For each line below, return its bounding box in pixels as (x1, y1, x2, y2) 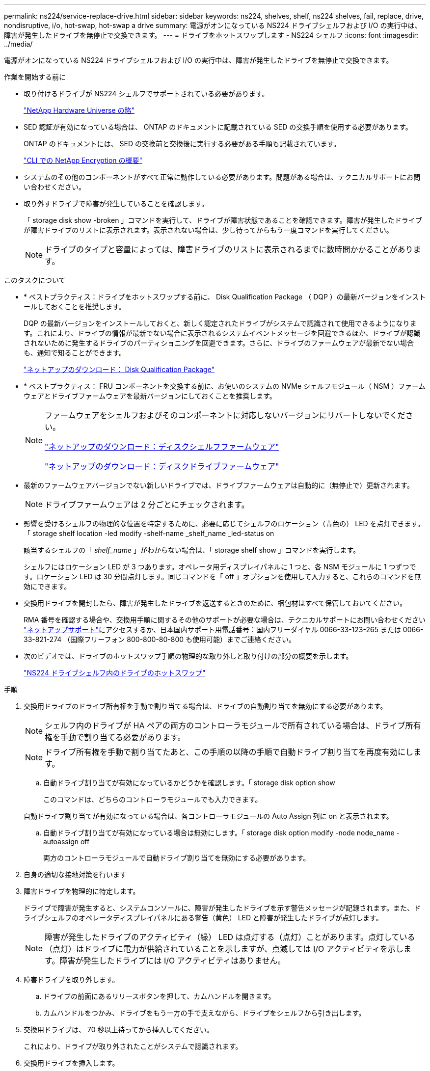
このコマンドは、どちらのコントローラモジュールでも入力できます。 (43, 795, 262, 803)
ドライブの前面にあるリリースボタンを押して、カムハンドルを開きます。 (43, 992, 275, 1000)
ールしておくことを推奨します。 (24, 302, 126, 311)
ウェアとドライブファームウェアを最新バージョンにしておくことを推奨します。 (24, 392, 276, 400)
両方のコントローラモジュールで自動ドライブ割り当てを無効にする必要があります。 (43, 854, 310, 862)
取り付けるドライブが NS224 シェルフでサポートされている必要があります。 (24, 89, 269, 98)
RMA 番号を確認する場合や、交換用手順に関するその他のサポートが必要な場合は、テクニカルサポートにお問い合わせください (24, 616, 426, 624)
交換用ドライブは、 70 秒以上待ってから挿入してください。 (24, 1025, 214, 1034)
